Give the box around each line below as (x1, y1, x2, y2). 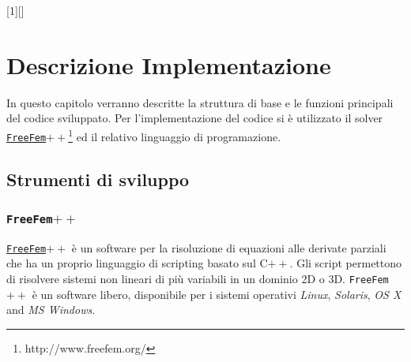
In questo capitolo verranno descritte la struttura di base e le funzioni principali (6, 94, 394, 110)
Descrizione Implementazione (6, 48, 331, 80)
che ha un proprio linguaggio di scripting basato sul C (6, 255, 268, 271)
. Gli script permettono (289, 255, 402, 271)
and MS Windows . (6, 301, 96, 318)
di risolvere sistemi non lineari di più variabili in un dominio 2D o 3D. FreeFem (6, 271, 389, 287)
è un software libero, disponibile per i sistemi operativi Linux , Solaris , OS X (32, 285, 402, 302)
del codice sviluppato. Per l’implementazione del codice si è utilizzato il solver (6, 110, 383, 126)
